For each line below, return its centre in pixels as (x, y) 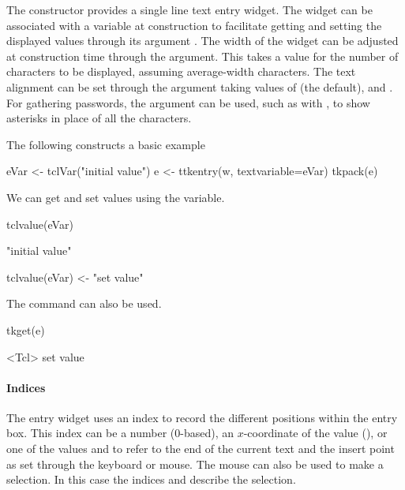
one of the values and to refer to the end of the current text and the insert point (201, 449)
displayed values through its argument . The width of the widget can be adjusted (202, 41)
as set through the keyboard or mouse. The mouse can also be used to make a (195, 464)
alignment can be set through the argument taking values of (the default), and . (200, 86)
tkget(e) (26, 329)
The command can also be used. (84, 303)
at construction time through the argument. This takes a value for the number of (202, 56)
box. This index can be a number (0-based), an (120, 433)
